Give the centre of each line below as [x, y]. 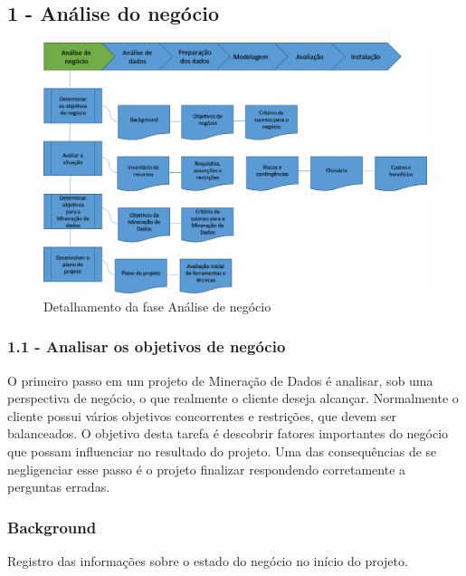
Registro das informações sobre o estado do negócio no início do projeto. [208, 560]
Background [52, 527]
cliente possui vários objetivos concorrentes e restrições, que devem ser [202, 415]
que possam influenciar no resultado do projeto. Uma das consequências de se [222, 451]
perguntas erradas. [59, 487]
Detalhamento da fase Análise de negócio [157, 306]
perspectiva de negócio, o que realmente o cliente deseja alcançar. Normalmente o [233, 398]
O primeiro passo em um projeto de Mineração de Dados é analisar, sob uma [220, 380]
